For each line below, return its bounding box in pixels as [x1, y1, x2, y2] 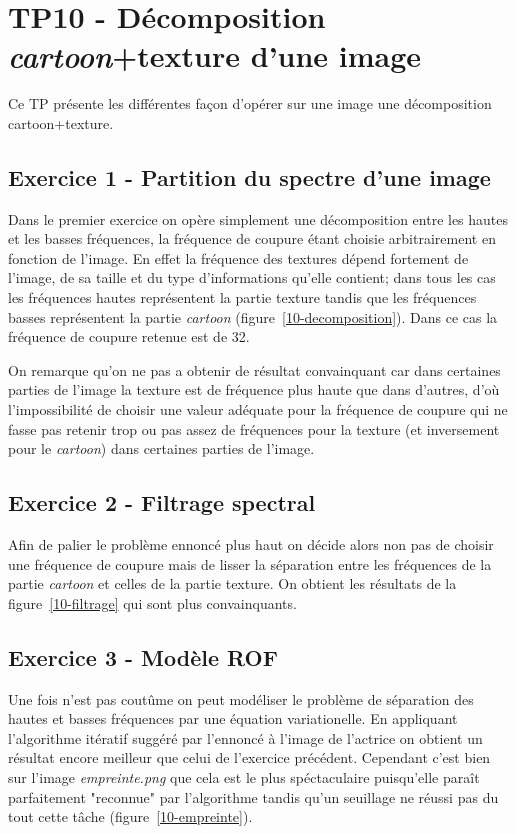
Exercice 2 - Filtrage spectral [8, 487, 316, 518]
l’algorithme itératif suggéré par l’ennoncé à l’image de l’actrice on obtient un [8, 727, 483, 748]
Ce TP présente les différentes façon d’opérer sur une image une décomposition [8, 93, 492, 114]
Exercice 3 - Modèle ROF [8, 641, 278, 672]
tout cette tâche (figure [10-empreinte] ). [8, 806, 253, 827]
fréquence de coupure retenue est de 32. [8, 326, 250, 347]
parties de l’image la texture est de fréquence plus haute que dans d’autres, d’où [8, 379, 500, 400]
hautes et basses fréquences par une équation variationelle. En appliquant [8, 708, 458, 729]
